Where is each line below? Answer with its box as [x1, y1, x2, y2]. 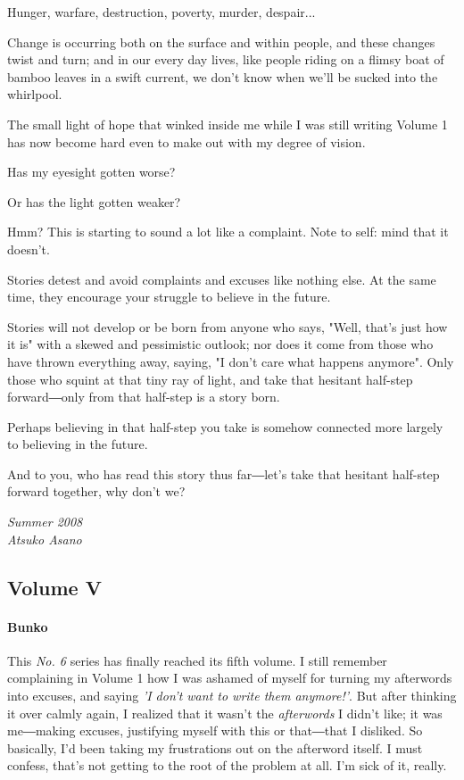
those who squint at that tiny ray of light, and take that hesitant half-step [7, 369, 413, 388]
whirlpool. [7, 85, 62, 104]
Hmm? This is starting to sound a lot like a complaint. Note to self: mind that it [7, 222, 449, 241]
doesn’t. [7, 239, 50, 258]
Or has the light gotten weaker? [7, 192, 181, 211]
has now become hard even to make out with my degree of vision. [7, 132, 366, 151]
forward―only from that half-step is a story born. [7, 387, 280, 406]
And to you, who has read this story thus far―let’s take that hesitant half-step [7, 464, 440, 483]
